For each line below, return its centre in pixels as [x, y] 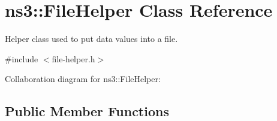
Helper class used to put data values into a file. [91, 39]
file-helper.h [73, 58]
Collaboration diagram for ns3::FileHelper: [83, 79]
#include [22, 58]
